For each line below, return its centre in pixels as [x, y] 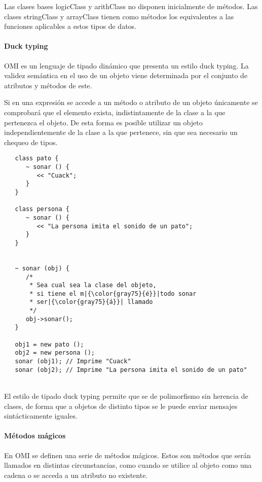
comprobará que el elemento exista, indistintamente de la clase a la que [115, 112]
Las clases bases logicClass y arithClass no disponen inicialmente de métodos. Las [131, 6]
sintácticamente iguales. [41, 416]
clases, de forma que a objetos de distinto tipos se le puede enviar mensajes [121, 406]
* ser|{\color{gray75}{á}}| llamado [91, 302]
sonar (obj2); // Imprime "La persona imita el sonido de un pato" [131, 370]
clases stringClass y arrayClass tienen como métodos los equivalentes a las [119, 16]
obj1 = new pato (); [49, 344]
